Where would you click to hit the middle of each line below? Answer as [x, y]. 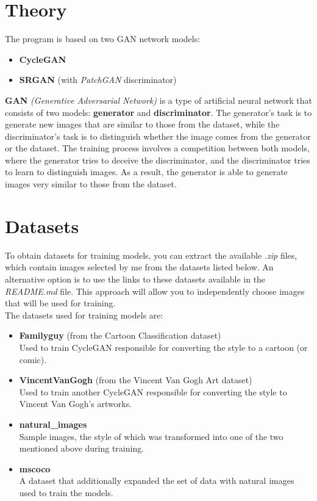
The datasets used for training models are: [84, 315]
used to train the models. [66, 492]
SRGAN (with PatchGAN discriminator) [98, 80]
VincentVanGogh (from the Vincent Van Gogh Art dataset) [136, 380]
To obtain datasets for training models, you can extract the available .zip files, [151, 255]
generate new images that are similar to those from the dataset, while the [142, 124]
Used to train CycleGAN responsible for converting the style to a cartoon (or [163, 347]
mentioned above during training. [82, 448]
